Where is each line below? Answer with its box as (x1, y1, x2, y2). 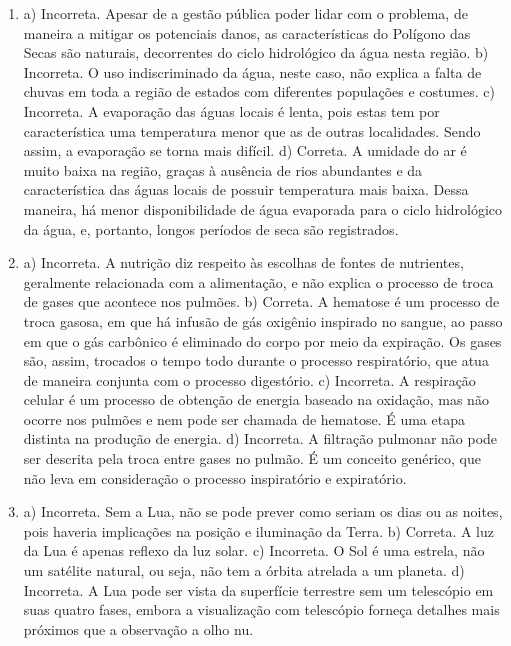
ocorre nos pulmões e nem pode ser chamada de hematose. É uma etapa (23, 408, 465, 429)
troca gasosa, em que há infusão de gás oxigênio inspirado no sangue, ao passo (23, 310, 503, 331)
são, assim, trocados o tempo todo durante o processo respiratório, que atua (23, 350, 489, 371)
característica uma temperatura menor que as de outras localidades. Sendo (23, 120, 481, 141)
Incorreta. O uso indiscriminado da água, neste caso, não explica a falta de (23, 61, 482, 82)
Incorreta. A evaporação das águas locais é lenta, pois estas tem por (23, 100, 440, 121)
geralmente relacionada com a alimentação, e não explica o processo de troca (23, 271, 494, 292)
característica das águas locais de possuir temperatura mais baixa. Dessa (23, 179, 469, 200)
